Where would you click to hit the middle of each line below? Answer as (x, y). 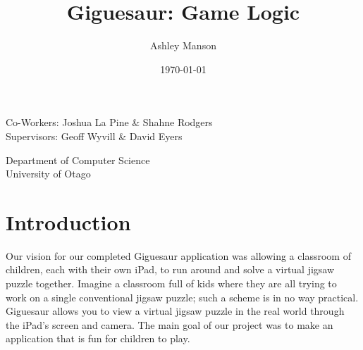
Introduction (68, 221)
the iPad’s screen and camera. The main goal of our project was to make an (170, 324)
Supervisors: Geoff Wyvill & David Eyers (94, 136)
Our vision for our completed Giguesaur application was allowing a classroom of (178, 255)
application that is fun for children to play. (98, 338)
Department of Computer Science (78, 160)
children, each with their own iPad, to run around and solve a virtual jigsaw (170, 269)
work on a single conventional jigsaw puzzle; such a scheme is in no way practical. (182, 297)
